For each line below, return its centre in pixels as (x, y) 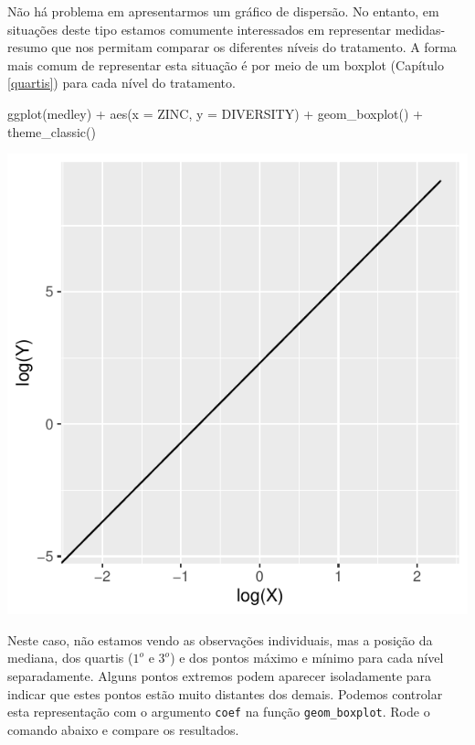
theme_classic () (52, 131)
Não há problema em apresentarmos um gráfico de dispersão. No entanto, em (223, 11)
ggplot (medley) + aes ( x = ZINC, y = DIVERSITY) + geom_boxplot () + (215, 113)
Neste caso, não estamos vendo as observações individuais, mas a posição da (220, 639)
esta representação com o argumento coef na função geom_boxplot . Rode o (219, 712)
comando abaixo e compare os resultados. (123, 729)
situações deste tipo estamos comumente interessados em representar (199, 29)
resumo (27, 47)
